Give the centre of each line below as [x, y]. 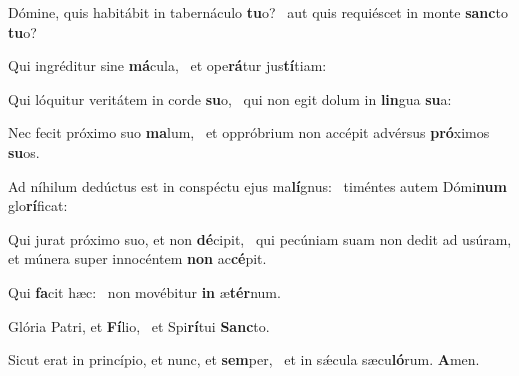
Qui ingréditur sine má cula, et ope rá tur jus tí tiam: [167, 65]
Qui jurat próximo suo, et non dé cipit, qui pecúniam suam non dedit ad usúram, [260, 238]
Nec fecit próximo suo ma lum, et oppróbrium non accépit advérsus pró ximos [249, 132]
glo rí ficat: [38, 205]
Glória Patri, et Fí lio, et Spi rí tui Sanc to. [139, 325]
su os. [24, 151]
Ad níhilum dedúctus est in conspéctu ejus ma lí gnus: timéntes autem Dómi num [257, 185]
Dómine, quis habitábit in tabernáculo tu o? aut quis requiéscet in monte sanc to [258, 12]
